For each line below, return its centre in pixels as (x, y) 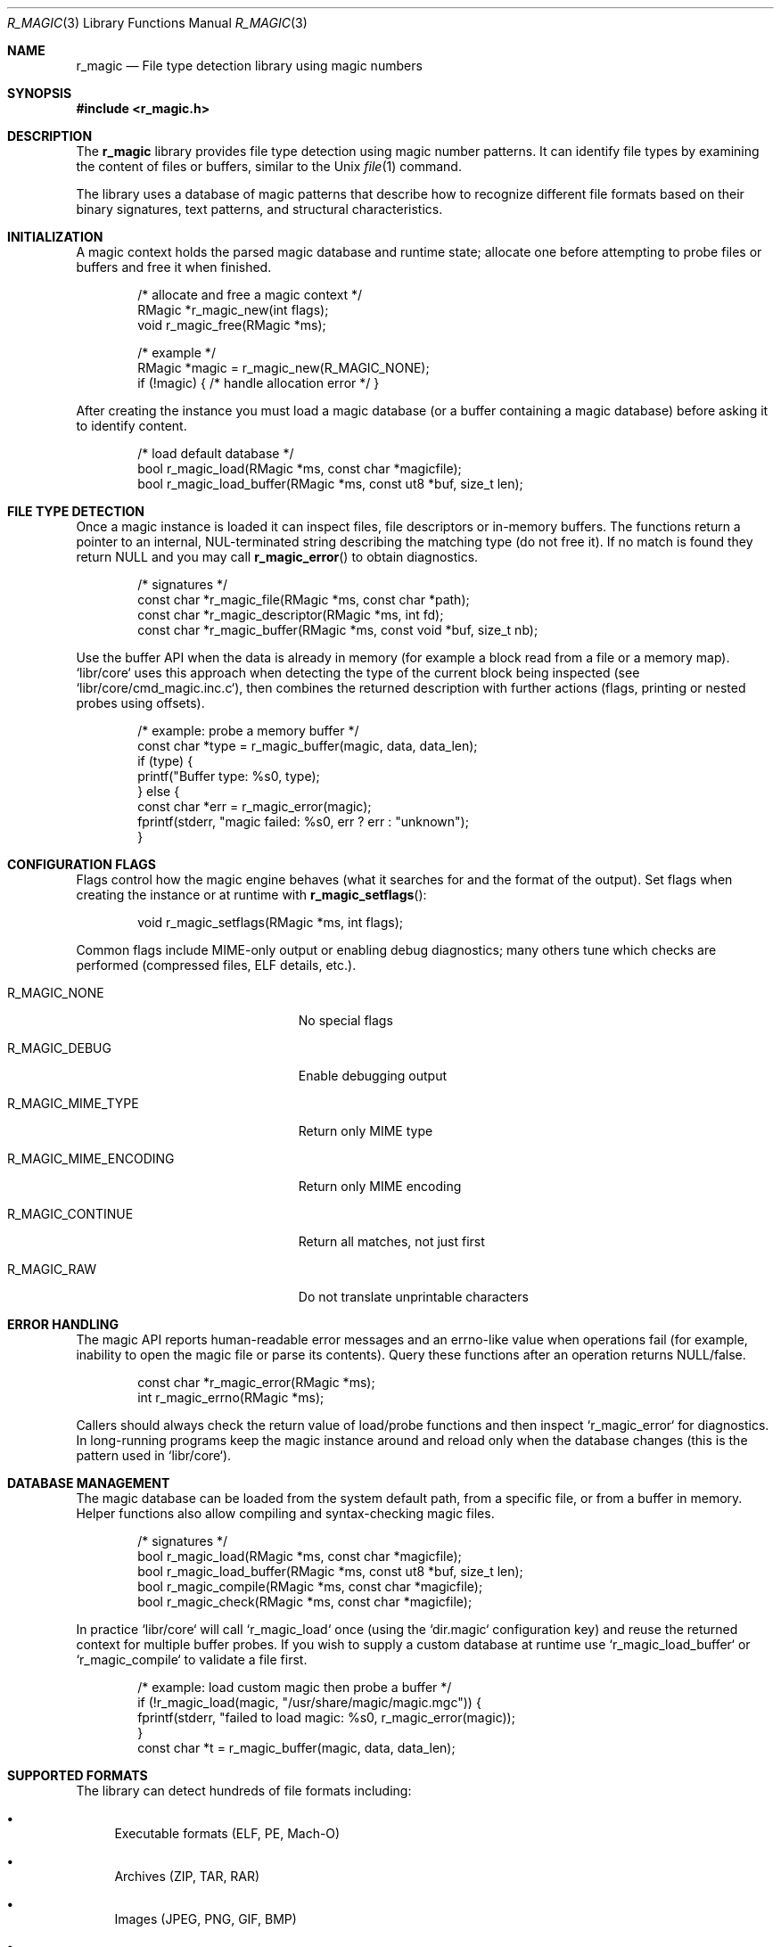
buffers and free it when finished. (174, 267)
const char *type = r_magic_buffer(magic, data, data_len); (308, 746)
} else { (159, 791)
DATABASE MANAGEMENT (89, 1483)
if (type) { (165, 761)
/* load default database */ (216, 453)
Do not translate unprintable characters (413, 1297)
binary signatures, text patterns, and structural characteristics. (259, 209)
